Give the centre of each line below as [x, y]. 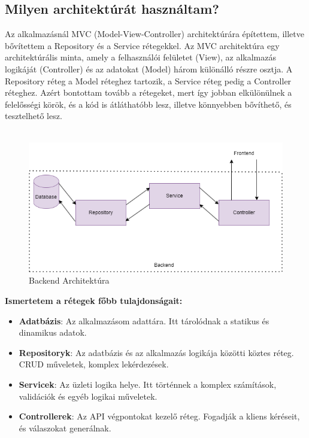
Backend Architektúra [69, 280]
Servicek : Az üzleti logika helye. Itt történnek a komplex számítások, [148, 384]
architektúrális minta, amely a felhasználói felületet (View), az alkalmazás [140, 57]
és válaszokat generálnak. [65, 428]
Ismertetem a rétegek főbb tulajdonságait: [94, 300]
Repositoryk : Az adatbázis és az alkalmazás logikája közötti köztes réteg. [156, 352]
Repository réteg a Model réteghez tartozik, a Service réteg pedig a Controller [148, 80]
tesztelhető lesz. [34, 116]
